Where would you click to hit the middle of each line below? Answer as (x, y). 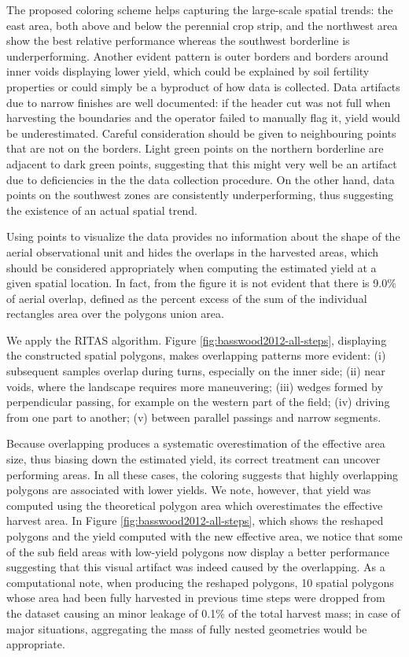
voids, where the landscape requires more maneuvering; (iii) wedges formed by (195, 386)
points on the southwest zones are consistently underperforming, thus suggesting (200, 195)
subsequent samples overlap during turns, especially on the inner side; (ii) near (196, 371)
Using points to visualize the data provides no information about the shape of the (203, 236)
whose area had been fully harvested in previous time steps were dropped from (196, 598)
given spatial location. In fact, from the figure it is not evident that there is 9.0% (201, 283)
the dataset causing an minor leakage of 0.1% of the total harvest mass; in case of (203, 613)
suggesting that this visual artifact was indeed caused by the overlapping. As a (196, 567)
